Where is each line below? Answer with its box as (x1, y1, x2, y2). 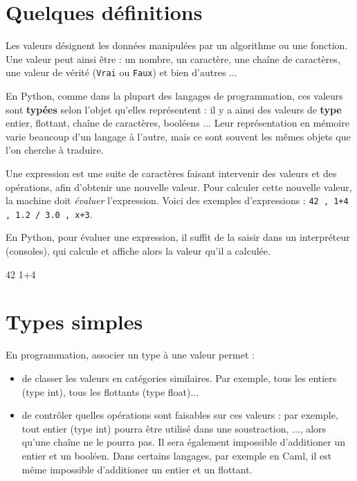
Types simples (6, 307, 143, 336)
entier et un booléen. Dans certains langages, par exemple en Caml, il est (21, 448, 332, 462)
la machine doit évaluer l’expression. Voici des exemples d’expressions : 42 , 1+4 (6, 193, 349, 208)
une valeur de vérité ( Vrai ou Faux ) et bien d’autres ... (6, 65, 237, 80)
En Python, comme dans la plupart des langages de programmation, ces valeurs (6, 88, 343, 102)
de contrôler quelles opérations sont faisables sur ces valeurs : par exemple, (21, 408, 338, 422)
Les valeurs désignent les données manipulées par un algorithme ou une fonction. (6, 38, 348, 53)
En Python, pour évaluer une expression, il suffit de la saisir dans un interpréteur (6, 230, 350, 244)
